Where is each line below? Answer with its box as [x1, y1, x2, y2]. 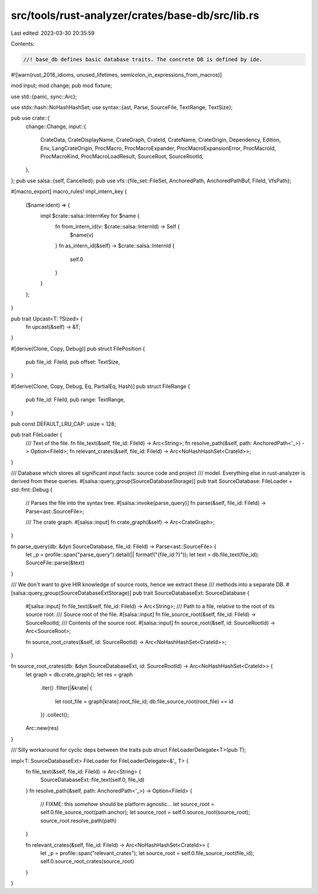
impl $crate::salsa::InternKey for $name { [40, 212, 140, 219]
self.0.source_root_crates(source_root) [40, 858, 135, 865]
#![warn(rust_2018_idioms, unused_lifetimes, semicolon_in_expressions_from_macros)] [11, 71, 222, 78]
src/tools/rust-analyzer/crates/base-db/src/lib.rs [11, 9, 259, 22]
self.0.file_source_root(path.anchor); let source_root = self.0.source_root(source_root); [40, 809, 250, 816]
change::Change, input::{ [25, 123, 87, 130]
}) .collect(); [40, 711, 69, 718]
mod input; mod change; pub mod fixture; [11, 82, 112, 89]
